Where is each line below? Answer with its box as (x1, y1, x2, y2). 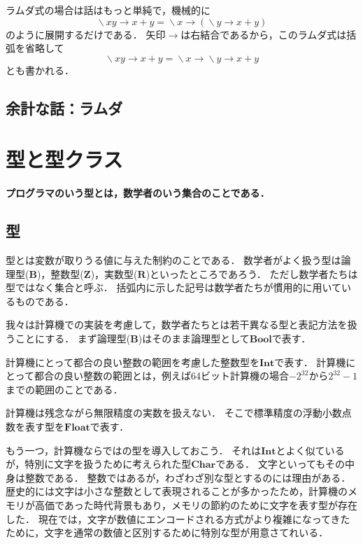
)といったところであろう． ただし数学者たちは (145, 266, 358, 281)
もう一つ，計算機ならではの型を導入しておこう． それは (6, 442, 262, 457)
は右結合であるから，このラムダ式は (180, 27, 347, 41)
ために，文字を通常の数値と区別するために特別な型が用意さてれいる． (6, 525, 329, 540)
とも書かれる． (6, 62, 74, 77)
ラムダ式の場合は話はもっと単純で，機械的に (6, 3, 211, 17)
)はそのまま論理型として (138, 331, 250, 346)
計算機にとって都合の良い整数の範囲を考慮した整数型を (6, 354, 259, 369)
